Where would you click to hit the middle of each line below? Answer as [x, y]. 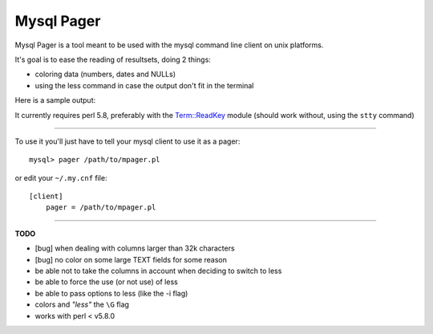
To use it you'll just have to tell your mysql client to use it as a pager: [127, 141]
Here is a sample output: [55, 100]
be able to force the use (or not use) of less [106, 282]
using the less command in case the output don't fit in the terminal [144, 85]
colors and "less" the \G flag [82, 304]
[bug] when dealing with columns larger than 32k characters [135, 248]
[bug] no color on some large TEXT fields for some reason [131, 259]
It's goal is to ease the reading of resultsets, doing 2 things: [113, 59]
